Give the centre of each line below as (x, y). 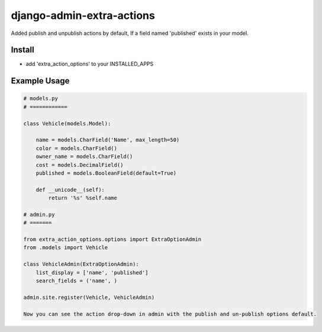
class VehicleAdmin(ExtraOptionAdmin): (81, 264)
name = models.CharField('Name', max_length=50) (108, 140)
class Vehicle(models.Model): (67, 123)
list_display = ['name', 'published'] (92, 273)
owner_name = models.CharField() (84, 157)
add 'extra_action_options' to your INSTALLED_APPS (90, 64)
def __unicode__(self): (70, 190)
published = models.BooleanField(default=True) (106, 173)
